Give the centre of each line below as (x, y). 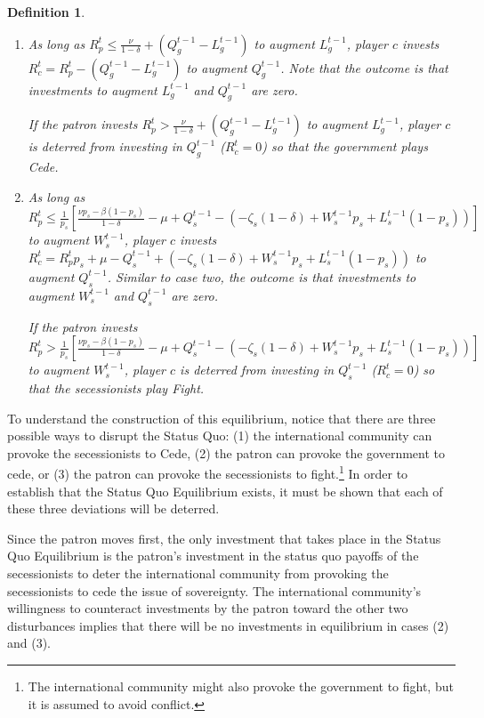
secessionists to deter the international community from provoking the (198, 573)
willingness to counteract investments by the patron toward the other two (208, 608)
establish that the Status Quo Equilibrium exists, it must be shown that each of (225, 491)
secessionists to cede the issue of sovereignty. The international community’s (214, 590)
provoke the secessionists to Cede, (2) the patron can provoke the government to (226, 452)
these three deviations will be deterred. (113, 508)
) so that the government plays (345, 146)
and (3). (29, 643)
